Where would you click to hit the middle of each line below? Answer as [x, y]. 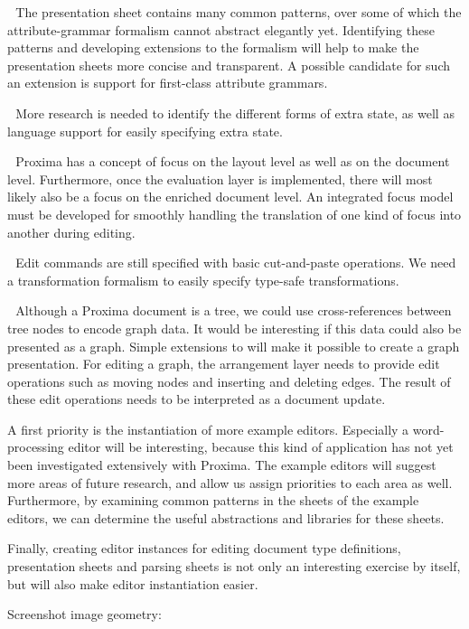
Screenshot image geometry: [84, 614]
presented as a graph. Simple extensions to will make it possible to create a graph [234, 346]
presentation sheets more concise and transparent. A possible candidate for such [229, 65]
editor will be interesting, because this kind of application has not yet [261, 447]
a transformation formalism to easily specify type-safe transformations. [203, 280]
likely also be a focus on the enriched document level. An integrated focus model [230, 197]
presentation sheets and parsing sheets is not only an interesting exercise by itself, [234, 566]
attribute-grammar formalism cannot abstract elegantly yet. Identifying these [221, 29]
